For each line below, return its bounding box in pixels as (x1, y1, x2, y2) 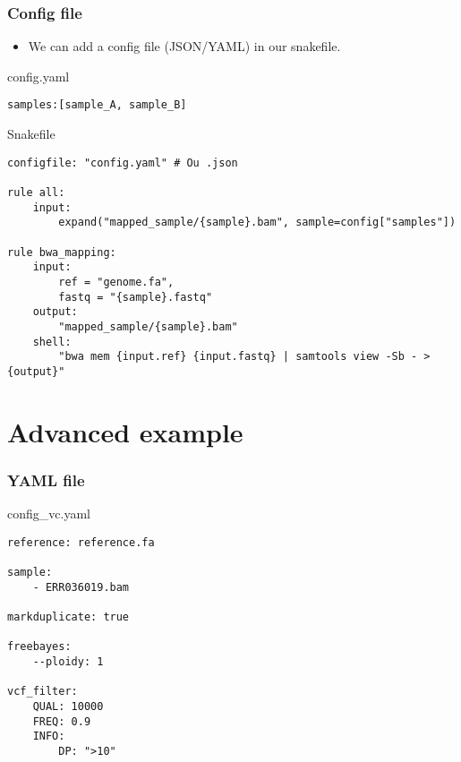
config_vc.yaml (7, 504, 90, 523)
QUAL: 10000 (32, 699, 104, 713)
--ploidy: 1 (32, 655, 104, 668)
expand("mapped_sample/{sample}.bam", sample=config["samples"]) (58, 216, 457, 229)
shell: (32, 335, 72, 348)
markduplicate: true (7, 610, 130, 623)
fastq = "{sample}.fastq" (58, 290, 213, 304)
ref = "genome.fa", (58, 275, 175, 288)
